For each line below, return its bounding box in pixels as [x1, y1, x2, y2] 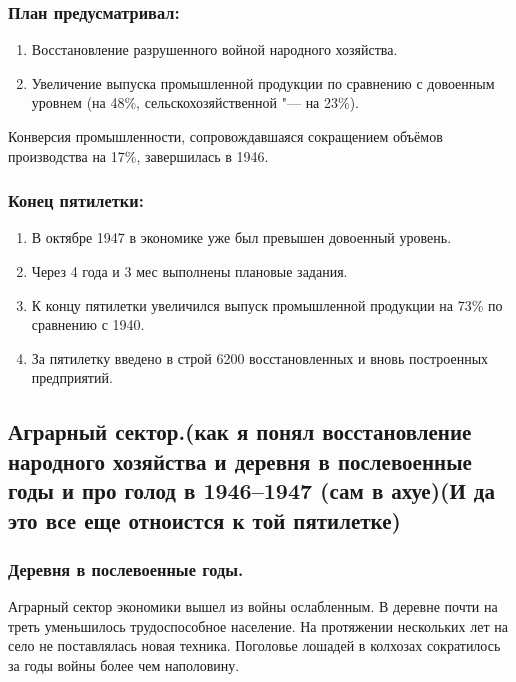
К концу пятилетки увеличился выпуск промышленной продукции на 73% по [31, 294, 503, 315]
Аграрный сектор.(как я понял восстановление [8, 416, 472, 447]
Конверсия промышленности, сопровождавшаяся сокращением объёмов [8, 126, 443, 146]
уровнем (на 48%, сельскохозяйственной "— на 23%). [31, 92, 359, 113]
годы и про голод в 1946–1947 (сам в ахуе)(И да [8, 475, 495, 506]
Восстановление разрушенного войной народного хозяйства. [31, 39, 398, 60]
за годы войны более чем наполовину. [8, 654, 240, 675]
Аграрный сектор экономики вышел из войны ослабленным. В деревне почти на [8, 596, 498, 617]
